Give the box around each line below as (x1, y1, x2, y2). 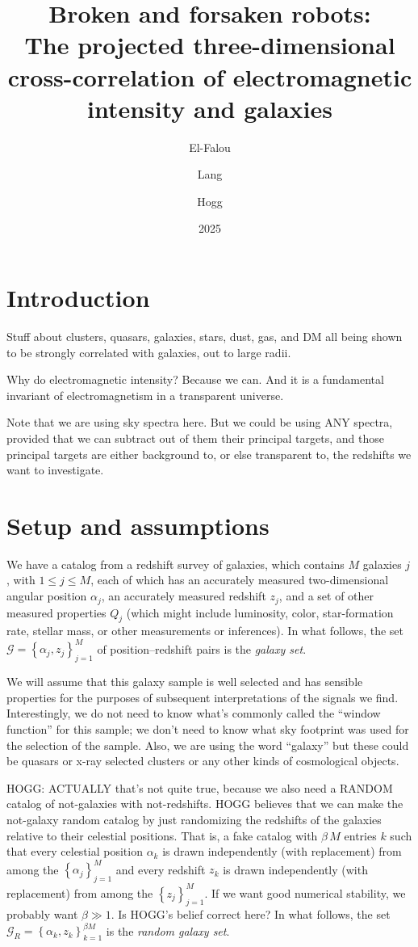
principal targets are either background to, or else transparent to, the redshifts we (6, 445, 412, 462)
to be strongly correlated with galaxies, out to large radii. (6, 343, 291, 360)
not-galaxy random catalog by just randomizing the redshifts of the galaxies (6, 810, 382, 827)
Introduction (6, 281, 150, 314)
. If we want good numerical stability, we (204, 884, 406, 901)
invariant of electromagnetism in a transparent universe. (6, 386, 284, 403)
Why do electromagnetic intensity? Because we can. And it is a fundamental (6, 371, 384, 388)
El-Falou (189, 138, 231, 155)
